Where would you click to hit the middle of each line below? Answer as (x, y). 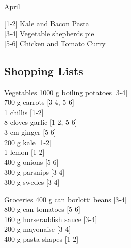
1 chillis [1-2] (24, 112)
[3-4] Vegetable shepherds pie (49, 33)
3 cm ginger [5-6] (30, 132)
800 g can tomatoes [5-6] (42, 209)
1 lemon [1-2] (24, 152)
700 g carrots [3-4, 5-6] (39, 102)
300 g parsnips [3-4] (35, 172)
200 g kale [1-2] (28, 142)
